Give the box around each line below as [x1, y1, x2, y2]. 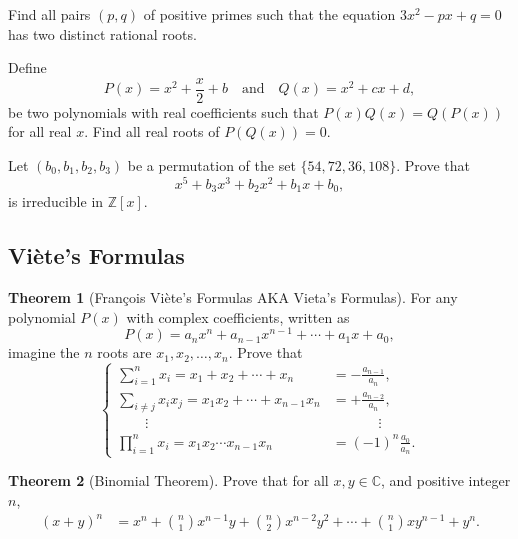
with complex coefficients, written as [126, 306, 350, 327]
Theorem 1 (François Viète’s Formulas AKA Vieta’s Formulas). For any [8, 286, 458, 307]
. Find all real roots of [84, 121, 220, 142]
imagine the [8, 342, 80, 363]
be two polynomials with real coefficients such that [8, 101, 319, 122]
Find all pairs [8, 4, 91, 24]
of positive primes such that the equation [143, 4, 396, 24]
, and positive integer [381, 470, 511, 491]
